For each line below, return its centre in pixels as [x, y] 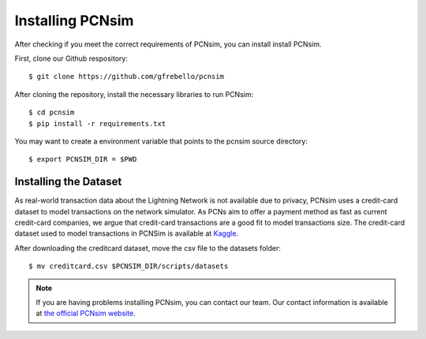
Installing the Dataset [68, 182]
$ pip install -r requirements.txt [97, 123]
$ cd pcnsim [52, 113]
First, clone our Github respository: [71, 58]
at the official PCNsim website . [86, 313]
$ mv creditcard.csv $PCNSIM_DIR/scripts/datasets [129, 266]
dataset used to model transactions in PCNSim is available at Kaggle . [127, 233]
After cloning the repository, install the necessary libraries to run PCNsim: [134, 94]
